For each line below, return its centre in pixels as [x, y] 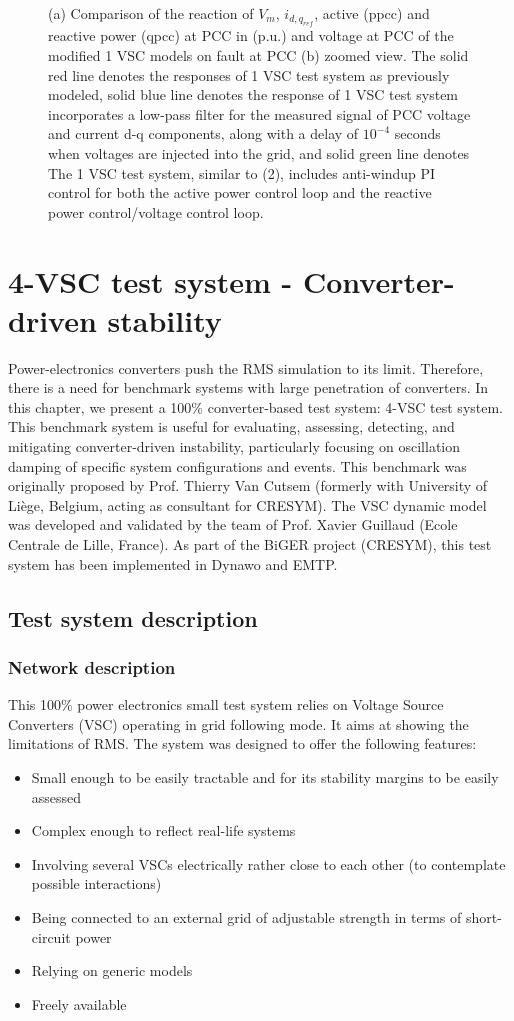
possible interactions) [96, 883]
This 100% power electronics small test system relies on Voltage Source [226, 704]
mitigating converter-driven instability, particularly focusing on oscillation [234, 446]
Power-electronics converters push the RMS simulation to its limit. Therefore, [246, 367]
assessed [56, 796]
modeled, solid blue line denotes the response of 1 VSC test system [253, 94]
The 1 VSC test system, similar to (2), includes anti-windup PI [242, 172]
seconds [417, 133]
